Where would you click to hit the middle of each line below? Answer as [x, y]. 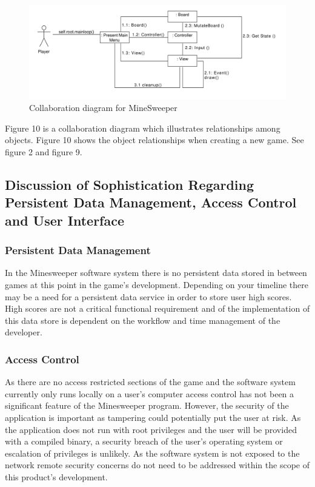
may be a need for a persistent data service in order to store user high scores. [148, 296]
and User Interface [65, 220]
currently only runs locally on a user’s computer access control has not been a [150, 393]
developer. [24, 332]
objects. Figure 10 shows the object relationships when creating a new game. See [154, 140]
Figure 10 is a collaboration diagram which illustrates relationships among [143, 128]
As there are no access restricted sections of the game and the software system [150, 382]
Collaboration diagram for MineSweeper [103, 108]
